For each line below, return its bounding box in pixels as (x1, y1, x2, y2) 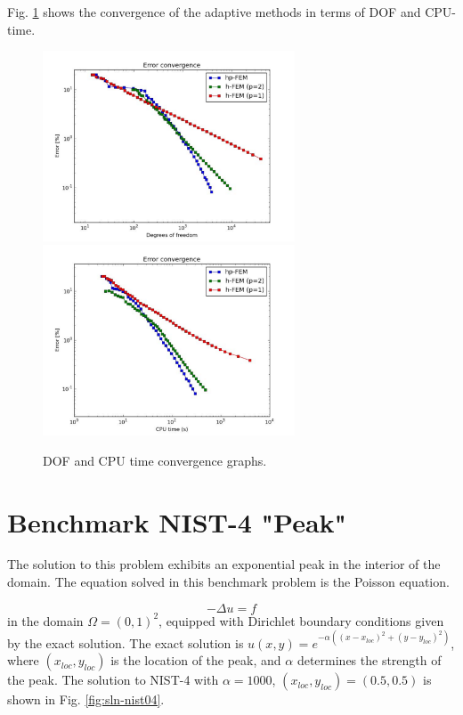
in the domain (7, 611, 84, 630)
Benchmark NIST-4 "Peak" (7, 503, 347, 540)
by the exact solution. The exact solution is (7, 633, 244, 652)
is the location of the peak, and (110, 651, 281, 670)
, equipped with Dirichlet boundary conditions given (158, 611, 444, 630)
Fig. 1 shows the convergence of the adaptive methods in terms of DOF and (7, 3, 421, 20)
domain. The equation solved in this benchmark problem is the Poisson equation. (7, 573, 450, 591)
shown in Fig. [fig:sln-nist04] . (7, 690, 165, 709)
